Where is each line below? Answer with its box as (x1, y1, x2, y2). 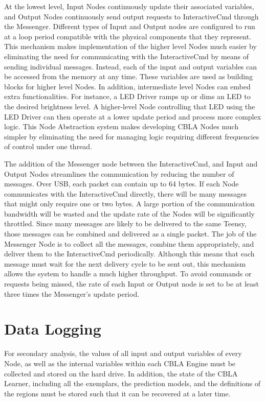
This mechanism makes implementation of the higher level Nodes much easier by (4, 41, 257, 52)
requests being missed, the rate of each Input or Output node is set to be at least (4, 278, 259, 289)
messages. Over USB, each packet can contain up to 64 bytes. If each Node (4, 178, 239, 189)
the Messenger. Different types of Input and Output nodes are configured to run (4, 21, 255, 32)
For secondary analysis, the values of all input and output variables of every (4, 348, 242, 359)
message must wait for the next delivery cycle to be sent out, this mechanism (4, 258, 246, 269)
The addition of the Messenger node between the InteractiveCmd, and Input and (4, 158, 258, 169)
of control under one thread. (4, 141, 93, 152)
